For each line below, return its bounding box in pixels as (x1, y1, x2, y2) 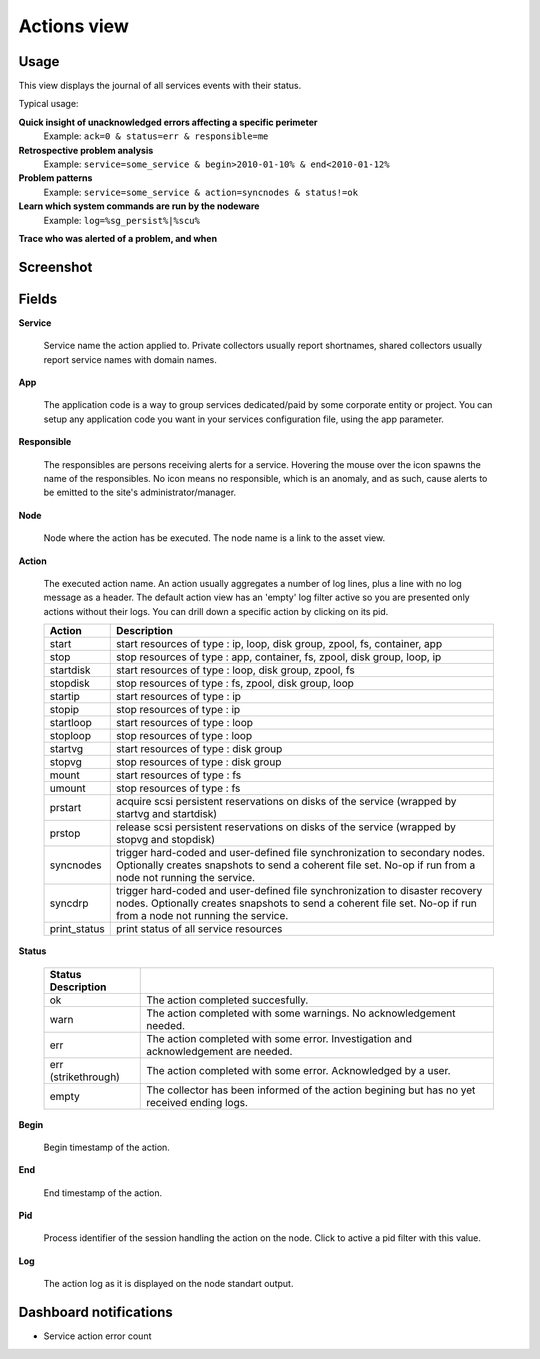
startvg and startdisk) (115, 807, 218, 821)
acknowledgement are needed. (146, 1044, 293, 1058)
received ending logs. (146, 1095, 249, 1109)
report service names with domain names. (43, 353, 217, 365)
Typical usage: (18, 98, 79, 110)
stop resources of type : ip (115, 703, 241, 717)
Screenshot (18, 258, 93, 275)
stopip (49, 703, 80, 717)
